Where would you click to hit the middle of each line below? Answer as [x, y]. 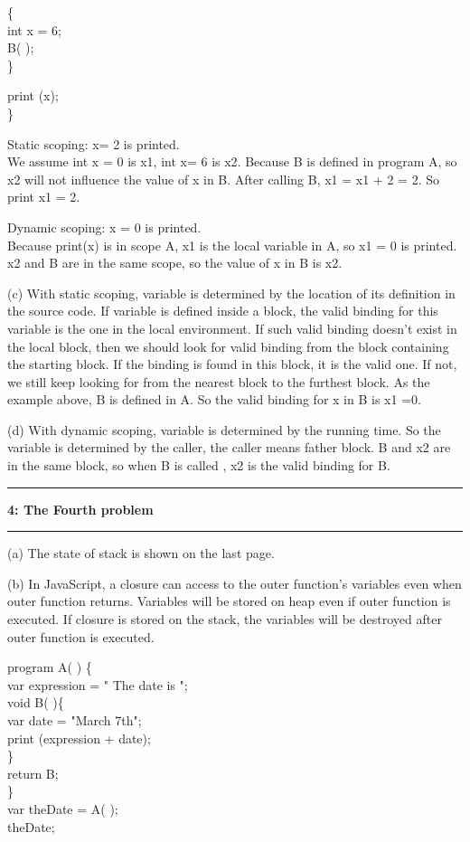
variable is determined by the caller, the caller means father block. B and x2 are [229, 447]
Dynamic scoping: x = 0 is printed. [104, 227]
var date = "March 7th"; [75, 720]
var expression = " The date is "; [98, 684]
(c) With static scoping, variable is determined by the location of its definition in [231, 293]
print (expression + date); [79, 738]
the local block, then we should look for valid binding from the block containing [228, 346]
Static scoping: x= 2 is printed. [94, 143]
